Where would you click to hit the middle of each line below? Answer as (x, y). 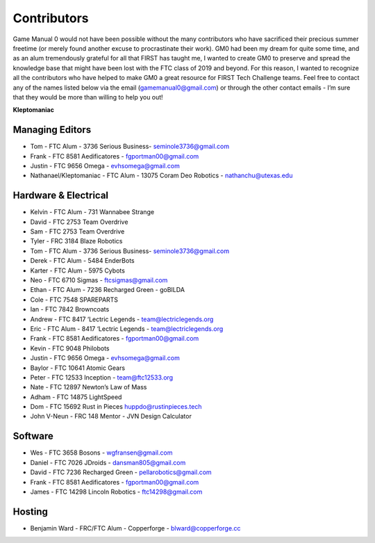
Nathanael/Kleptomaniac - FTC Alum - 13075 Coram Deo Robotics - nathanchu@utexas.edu (161, 176)
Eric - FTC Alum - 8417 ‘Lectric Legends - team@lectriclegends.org (127, 329)
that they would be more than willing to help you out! (88, 97)
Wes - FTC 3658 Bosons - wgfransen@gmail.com (101, 453)
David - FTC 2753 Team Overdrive (79, 222)
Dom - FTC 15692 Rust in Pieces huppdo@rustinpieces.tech (116, 407)
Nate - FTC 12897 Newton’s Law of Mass (89, 387)
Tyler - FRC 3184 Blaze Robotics (76, 241)
